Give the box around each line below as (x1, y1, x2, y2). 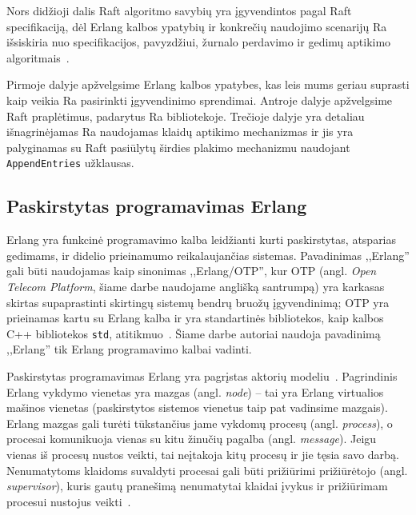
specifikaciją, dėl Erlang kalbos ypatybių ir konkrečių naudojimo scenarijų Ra (6, 18, 387, 34)
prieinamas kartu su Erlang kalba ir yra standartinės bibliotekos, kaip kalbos (6, 309, 384, 326)
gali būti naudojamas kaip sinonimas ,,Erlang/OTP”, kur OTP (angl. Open (6, 262, 377, 279)
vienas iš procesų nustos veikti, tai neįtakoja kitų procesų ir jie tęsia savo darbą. (6, 445, 399, 462)
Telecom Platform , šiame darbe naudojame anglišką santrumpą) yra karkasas (6, 277, 385, 294)
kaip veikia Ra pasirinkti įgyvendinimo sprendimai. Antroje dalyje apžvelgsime (6, 91, 393, 108)
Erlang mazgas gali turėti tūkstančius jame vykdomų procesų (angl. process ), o (6, 414, 393, 431)
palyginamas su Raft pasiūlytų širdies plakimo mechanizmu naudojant (6, 138, 350, 155)
